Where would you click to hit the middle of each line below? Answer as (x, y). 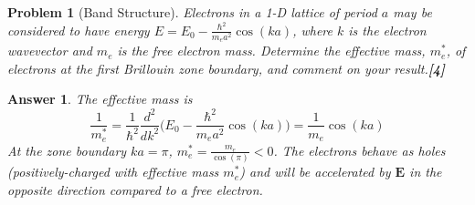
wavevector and (50, 51)
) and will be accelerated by (315, 172)
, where (312, 30)
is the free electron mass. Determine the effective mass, (271, 51)
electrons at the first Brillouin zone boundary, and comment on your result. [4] (227, 68)
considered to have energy (79, 30)
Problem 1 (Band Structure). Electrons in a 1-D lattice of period (192, 12)
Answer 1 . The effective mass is (100, 99)
